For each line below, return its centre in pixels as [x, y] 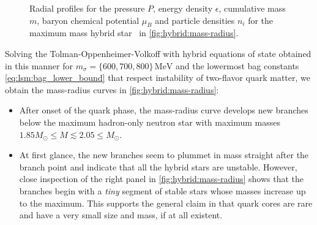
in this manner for [39, 65]
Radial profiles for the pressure [87, 8]
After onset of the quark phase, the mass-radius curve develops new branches [164, 110]
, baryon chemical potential [88, 20]
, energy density [183, 8]
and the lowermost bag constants [237, 65]
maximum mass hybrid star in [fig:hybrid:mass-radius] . [134, 33]
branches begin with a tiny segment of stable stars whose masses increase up [162, 190]
